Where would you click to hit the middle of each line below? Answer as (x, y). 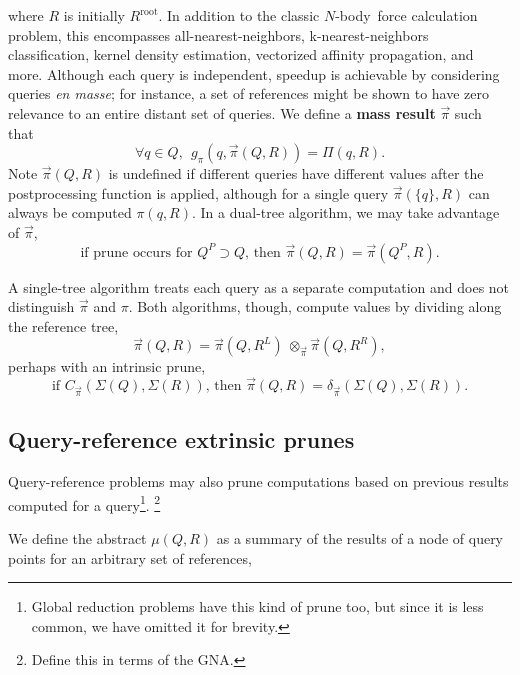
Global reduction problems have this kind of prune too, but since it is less (257, 606)
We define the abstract (77, 537)
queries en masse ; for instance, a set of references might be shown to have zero (249, 93)
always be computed (70, 212)
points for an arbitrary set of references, (130, 557)
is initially (94, 15)
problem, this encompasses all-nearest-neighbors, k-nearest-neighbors (218, 34)
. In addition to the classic (239, 15)
